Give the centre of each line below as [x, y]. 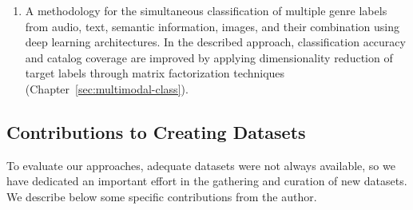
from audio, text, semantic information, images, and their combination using [212, 26]
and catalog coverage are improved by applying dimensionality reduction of [209, 57]
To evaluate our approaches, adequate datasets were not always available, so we [201, 165]
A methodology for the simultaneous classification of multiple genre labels [206, 10]
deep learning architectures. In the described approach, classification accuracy [215, 42]
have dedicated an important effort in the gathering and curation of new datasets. [207, 181]
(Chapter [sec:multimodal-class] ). [107, 88]
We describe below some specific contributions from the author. [162, 196]
